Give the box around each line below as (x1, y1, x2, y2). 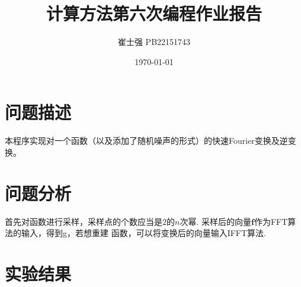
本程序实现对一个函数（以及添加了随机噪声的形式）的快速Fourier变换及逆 (5, 134, 288, 147)
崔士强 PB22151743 (117, 36, 191, 48)
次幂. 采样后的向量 (180, 215, 251, 227)
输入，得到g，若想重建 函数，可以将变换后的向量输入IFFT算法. (21, 227, 266, 239)
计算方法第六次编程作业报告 (46, 1, 262, 25)
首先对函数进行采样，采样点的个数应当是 (5, 215, 162, 227)
